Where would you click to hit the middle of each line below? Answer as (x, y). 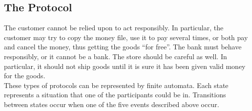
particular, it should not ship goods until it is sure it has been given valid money (125, 66)
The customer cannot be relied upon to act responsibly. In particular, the (114, 28)
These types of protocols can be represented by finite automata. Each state (116, 85)
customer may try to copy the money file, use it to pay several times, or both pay (126, 37)
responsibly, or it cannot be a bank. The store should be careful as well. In (115, 56)
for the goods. (25, 76)
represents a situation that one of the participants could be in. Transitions (115, 95)
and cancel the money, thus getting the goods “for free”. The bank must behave (123, 47)
